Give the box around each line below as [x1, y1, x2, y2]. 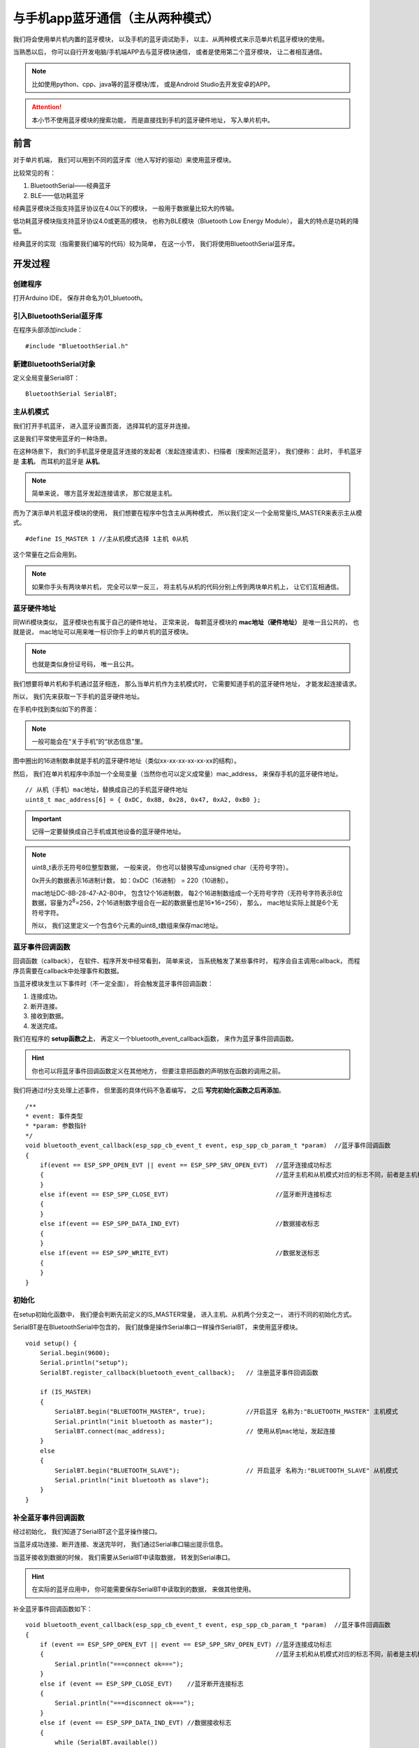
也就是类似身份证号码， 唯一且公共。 [31, 660, 138, 668]
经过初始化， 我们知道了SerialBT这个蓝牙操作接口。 [13, 1527, 161, 1535]
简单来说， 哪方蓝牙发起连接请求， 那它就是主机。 [31, 489, 176, 498]
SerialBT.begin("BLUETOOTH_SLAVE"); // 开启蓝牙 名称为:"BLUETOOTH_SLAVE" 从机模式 [54, 1466, 398, 1475]
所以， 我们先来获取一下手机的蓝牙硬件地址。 [13, 692, 143, 701]
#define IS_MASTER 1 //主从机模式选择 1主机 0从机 [25, 535, 189, 543]
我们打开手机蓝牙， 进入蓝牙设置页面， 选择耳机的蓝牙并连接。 [13, 422, 194, 430]
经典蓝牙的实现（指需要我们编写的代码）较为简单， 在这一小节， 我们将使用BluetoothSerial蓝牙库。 [13, 240, 300, 248]
